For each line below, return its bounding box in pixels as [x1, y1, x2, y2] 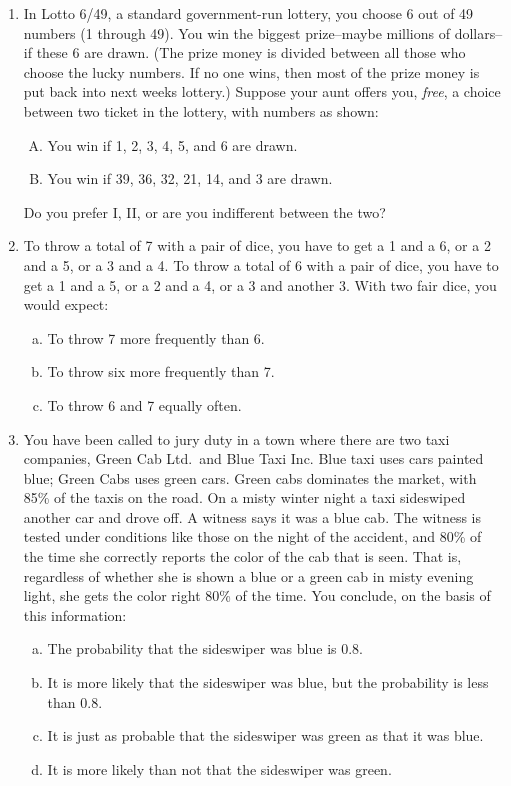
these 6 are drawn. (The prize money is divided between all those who [36, 42, 466, 63]
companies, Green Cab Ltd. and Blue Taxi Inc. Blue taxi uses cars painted [23, 448, 484, 469]
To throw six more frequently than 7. [47, 361, 275, 382]
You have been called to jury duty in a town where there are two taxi [23, 428, 450, 449]
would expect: [23, 294, 109, 315]
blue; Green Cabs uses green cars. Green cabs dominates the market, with [23, 467, 477, 488]
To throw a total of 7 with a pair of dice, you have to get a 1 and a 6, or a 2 [23, 235, 491, 256]
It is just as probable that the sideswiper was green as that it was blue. [47, 725, 484, 746]
